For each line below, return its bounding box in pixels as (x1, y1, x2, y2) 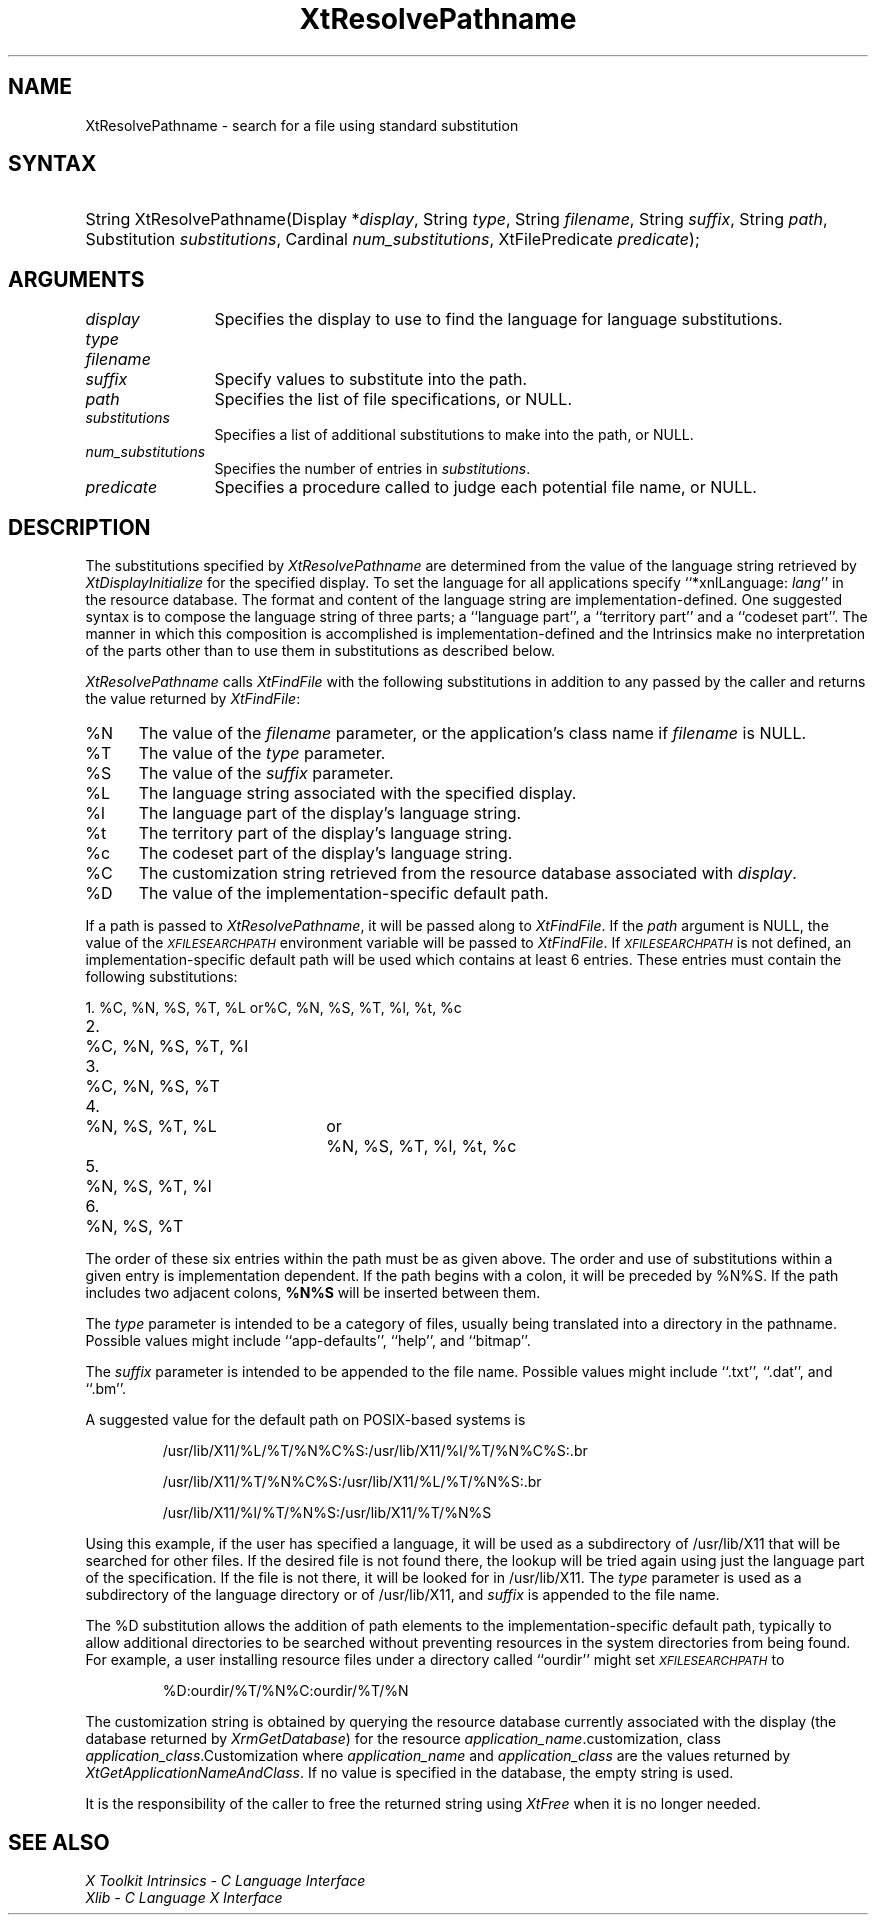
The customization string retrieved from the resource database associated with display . (138, 863, 797, 884)
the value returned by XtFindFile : (85, 690, 301, 708)
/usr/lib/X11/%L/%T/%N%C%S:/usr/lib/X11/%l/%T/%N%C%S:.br (162, 1442, 588, 1460)
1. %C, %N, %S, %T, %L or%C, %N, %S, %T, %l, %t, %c (85, 999, 462, 1017)
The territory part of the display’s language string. (138, 823, 513, 844)
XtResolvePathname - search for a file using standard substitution (85, 116, 519, 134)
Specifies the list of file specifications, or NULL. (214, 389, 572, 410)
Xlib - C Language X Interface (85, 1888, 283, 1906)
